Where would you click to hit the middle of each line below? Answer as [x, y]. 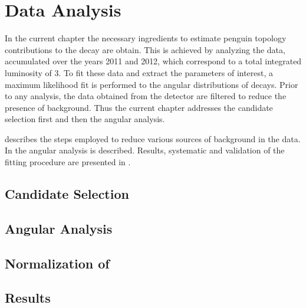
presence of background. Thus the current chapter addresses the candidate [139, 107]
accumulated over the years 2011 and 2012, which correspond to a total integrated [153, 61]
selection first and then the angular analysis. [85, 119]
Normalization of [57, 263]
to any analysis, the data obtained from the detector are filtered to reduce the [146, 96]
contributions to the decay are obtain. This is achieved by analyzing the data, [145, 49]
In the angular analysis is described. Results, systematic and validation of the [145, 150]
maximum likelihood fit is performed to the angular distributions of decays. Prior [152, 84]
